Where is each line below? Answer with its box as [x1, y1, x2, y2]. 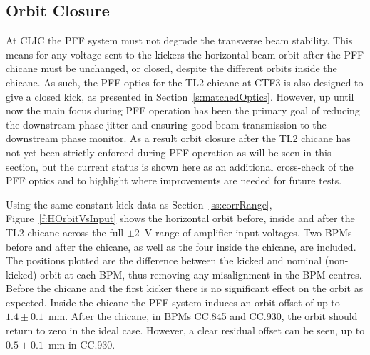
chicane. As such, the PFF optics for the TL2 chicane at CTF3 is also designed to [6, 74, 364, 89]
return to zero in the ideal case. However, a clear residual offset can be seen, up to [6, 323, 365, 338]
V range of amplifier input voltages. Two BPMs [144, 224, 352, 239]
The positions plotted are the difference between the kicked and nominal [6, 253, 322, 268]
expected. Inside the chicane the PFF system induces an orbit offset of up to [6, 294, 340, 309]
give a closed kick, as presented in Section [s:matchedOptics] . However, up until [6, 89, 354, 104]
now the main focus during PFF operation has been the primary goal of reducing [6, 103, 360, 118]
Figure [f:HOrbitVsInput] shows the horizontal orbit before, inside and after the [6, 211, 355, 226]
